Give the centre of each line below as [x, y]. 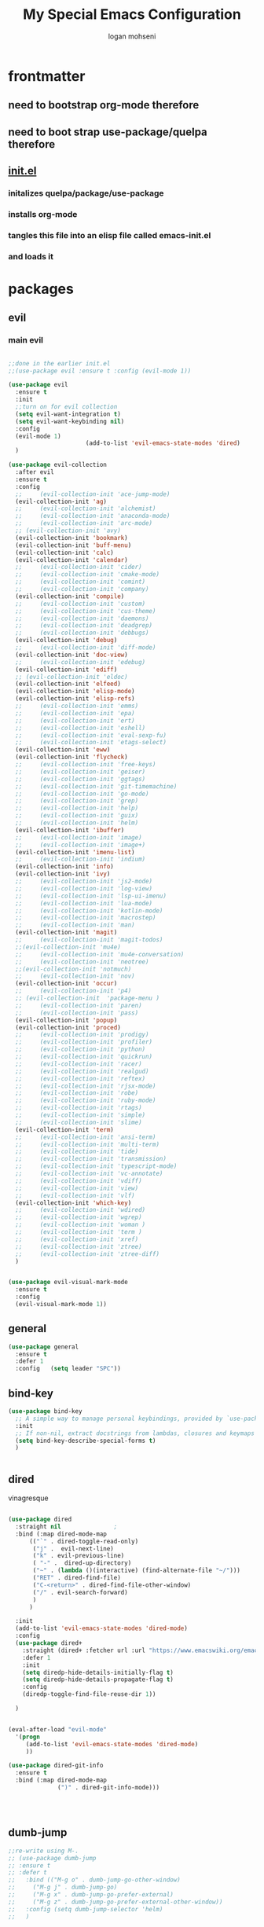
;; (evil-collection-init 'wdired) [81, 1210]
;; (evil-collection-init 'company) [82, 589]
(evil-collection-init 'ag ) [61, 501]
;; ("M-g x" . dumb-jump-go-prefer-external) [91, 1895]
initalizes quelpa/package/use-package [86, 193]
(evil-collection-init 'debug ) [66, 640]
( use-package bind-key [45, 1411]
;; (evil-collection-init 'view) [77, 1188]
